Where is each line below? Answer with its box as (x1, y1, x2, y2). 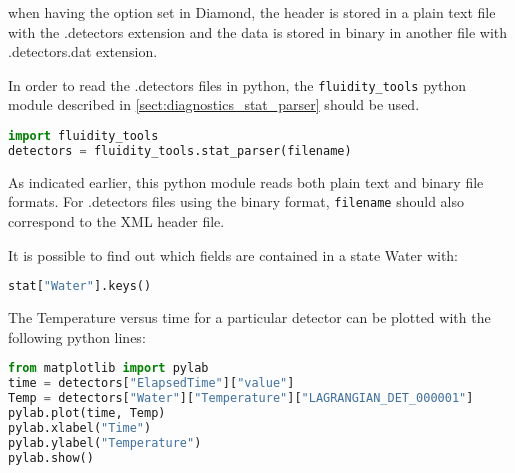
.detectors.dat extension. (8, 41, 158, 62)
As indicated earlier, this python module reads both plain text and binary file (8, 171, 484, 192)
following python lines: (8, 326, 146, 347)
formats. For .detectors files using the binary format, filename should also (8, 191, 464, 212)
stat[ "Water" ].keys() (8, 279, 152, 294)
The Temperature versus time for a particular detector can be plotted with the (8, 307, 491, 328)
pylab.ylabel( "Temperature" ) (8, 435, 202, 450)
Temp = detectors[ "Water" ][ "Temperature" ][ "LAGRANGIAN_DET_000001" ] (8, 391, 474, 406)
